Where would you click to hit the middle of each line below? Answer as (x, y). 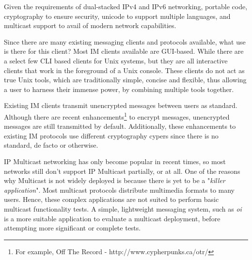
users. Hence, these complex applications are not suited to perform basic (111, 199)
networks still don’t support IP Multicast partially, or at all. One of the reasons (122, 171)
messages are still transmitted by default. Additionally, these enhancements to (120, 126)
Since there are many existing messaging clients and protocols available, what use (125, 41)
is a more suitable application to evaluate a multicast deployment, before (112, 218)
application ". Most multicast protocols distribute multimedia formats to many (119, 190)
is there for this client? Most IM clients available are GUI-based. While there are (124, 51)
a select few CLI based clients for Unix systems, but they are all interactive (116, 60)
